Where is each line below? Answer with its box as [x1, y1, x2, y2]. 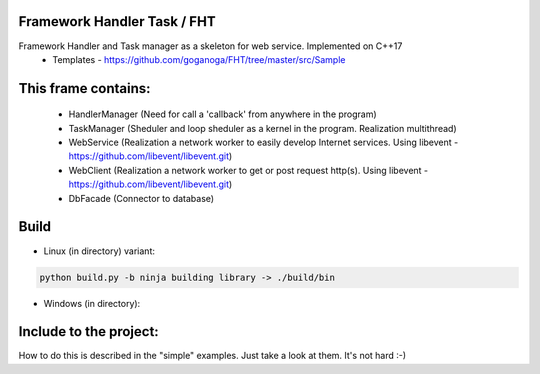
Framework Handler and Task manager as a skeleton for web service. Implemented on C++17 [18, 40, 403, 52]
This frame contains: [18, 80, 151, 97]
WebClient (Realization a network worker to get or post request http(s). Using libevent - [68, 164, 429, 176]
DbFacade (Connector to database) [68, 192, 215, 204]
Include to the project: [18, 323, 159, 340]
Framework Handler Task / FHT [18, 13, 216, 30]
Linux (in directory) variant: [43, 245, 155, 257]
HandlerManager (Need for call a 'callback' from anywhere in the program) [68, 108, 377, 120]
